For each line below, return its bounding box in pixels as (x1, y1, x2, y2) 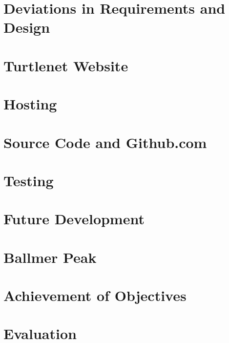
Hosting (3, 94, 57, 114)
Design (3, 17, 50, 37)
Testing (3, 170, 54, 190)
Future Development (3, 209, 145, 229)
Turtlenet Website (3, 55, 128, 75)
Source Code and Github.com (3, 132, 207, 152)
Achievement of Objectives (3, 285, 187, 305)
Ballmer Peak (3, 247, 97, 267)
